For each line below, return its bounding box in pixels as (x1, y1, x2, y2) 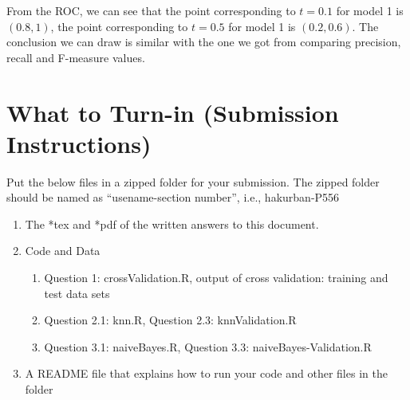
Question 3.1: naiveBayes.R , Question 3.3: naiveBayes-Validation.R (44, 338, 372, 355)
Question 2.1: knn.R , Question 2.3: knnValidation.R (44, 312, 297, 328)
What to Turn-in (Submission (6, 96, 339, 128)
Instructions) (6, 127, 152, 159)
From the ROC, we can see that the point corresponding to (6, 2, 296, 18)
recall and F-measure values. (6, 49, 145, 65)
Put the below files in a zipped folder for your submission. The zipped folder (6, 173, 380, 190)
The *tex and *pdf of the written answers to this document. (25, 215, 319, 232)
